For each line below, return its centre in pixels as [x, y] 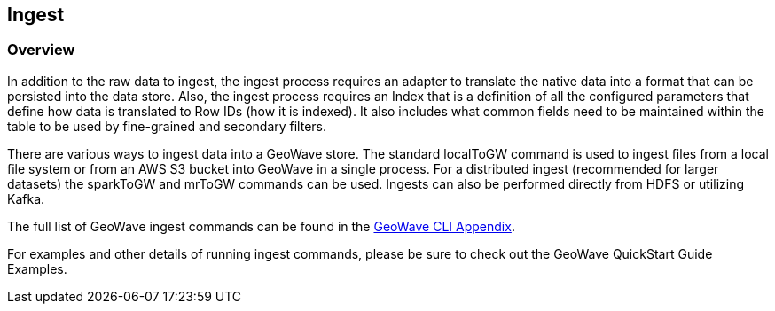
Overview [41, 50]
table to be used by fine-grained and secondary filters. [167, 126]
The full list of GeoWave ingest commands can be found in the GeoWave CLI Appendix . [261, 226]
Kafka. [26, 198]
